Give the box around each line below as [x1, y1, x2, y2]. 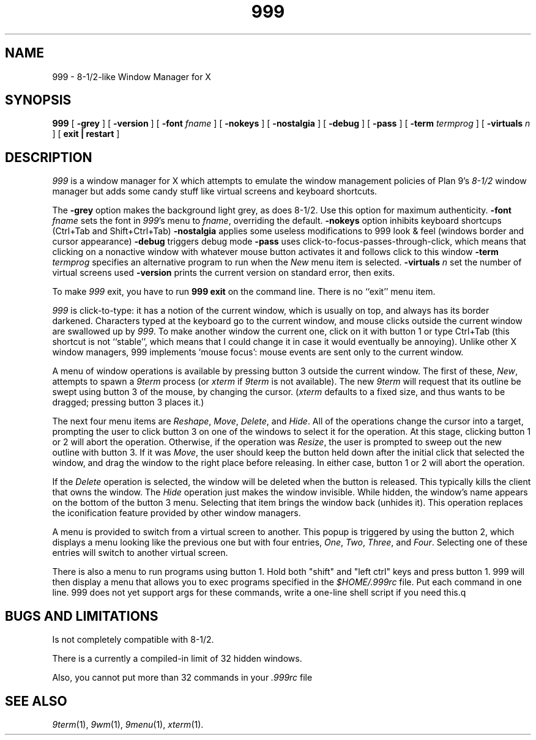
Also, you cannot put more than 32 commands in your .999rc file [52, 672, 313, 683]
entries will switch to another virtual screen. [52, 547, 228, 558]
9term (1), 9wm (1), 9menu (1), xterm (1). [52, 719, 204, 730]
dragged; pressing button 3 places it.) [52, 397, 204, 408]
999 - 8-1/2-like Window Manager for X [52, 71, 211, 82]
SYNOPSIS [5, 92, 72, 108]
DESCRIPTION [5, 149, 92, 165]
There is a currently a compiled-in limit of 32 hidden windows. [52, 653, 302, 664]
